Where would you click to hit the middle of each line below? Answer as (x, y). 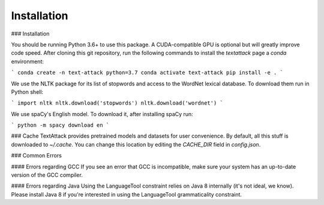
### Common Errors (37, 156)
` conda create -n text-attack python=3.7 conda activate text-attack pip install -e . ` (147, 73)
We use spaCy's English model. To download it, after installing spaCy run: (102, 114)
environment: (28, 61)
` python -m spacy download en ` (60, 125)
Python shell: (27, 92)
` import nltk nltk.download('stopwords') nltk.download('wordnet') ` (117, 103)
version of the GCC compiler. (47, 175)
